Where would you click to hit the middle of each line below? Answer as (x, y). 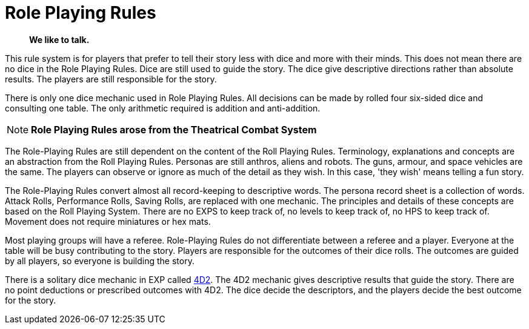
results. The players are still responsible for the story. (111, 79)
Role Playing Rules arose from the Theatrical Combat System (174, 129)
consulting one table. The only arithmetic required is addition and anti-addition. (163, 108)
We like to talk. (59, 39)
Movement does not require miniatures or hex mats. (108, 221)
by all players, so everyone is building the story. (100, 261)
